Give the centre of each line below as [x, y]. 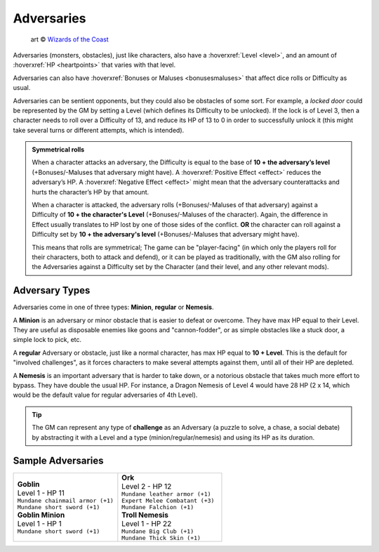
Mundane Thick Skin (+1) [161, 538]
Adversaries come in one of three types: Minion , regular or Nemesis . [113, 307]
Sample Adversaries [59, 461]
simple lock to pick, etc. [47, 340]
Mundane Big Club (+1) [158, 531]
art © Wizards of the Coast [69, 39]
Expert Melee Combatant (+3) [168, 501]
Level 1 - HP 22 [147, 524]
